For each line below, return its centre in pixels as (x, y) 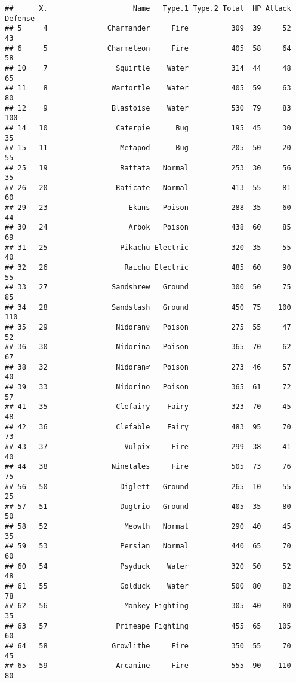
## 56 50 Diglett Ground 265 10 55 (148, 487)
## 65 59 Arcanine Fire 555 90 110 (148, 666)
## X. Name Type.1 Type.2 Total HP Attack (148, 8)
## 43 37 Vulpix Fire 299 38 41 (148, 446)
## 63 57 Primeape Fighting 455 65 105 (148, 626)
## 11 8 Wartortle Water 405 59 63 (148, 88)
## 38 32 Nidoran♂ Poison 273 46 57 (148, 367)
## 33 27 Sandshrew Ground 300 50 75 (148, 287)
